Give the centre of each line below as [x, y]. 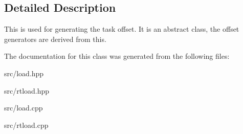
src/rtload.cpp [26, 125]
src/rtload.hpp [27, 90]
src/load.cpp [24, 108]
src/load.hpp [24, 73]
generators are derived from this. [55, 39]
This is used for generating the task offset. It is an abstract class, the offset [122, 29]
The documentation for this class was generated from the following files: [117, 56]
